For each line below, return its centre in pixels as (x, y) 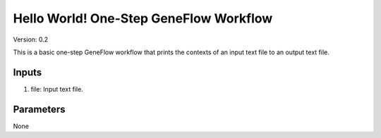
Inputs (28, 72)
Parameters (39, 109)
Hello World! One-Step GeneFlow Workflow (143, 18)
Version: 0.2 (31, 39)
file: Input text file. (57, 89)
